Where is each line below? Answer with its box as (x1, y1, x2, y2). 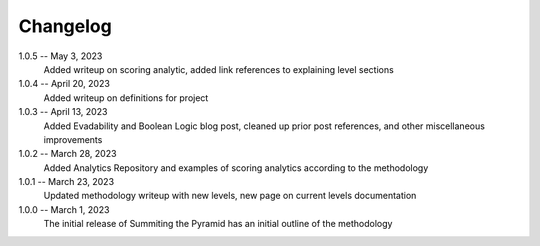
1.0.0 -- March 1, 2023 (18, 203, 110, 215)
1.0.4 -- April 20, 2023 (18, 78, 110, 90)
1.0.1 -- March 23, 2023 (18, 176, 115, 188)
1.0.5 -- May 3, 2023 (18, 50, 103, 62)
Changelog (18, 15, 112, 37)
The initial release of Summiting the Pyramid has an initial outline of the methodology (43, 218, 393, 230)
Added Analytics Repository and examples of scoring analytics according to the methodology (43, 161, 429, 174)
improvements (43, 133, 103, 145)
